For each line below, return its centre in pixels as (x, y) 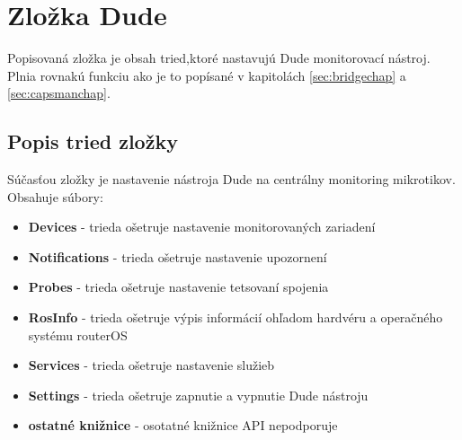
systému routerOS (78, 334)
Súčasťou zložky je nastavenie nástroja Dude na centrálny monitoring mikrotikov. (231, 179)
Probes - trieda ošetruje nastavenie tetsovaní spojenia (178, 287)
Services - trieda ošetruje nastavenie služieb (151, 365)
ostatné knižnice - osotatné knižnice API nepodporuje (183, 425)
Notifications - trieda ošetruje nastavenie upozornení (178, 256)
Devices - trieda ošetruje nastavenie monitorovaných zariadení (202, 227)
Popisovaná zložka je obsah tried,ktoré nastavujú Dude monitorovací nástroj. (219, 58)
